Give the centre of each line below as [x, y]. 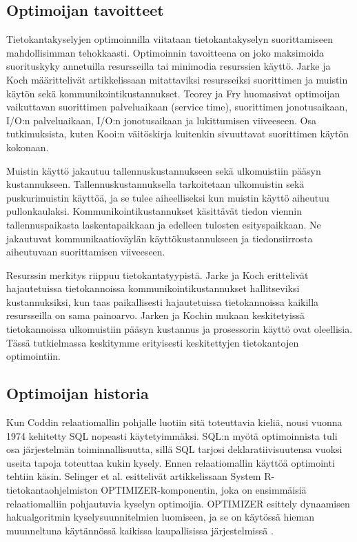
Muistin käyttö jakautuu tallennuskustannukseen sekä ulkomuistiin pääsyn [164, 170]
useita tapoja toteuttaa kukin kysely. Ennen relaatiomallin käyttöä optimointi [171, 462]
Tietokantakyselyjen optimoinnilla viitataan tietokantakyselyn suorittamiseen [170, 39]
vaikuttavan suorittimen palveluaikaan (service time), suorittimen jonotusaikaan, [177, 107]
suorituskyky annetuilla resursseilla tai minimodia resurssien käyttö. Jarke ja [169, 66]
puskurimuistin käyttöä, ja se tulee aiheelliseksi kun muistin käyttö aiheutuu [168, 197]
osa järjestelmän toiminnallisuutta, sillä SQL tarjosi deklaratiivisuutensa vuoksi [174, 449]
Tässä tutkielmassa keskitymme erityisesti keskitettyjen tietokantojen [153, 342]
